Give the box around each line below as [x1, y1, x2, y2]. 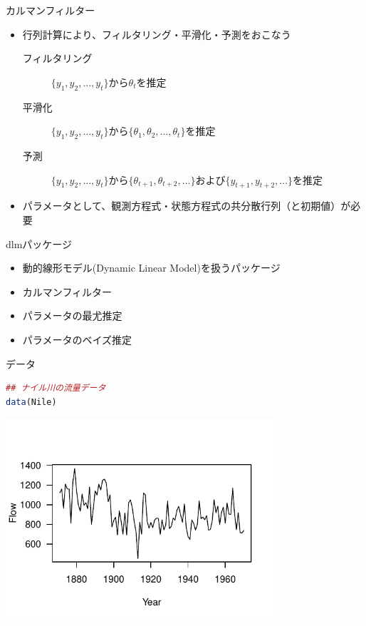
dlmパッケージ [6, 236, 73, 251]
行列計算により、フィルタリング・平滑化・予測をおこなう [22, 26, 291, 41]
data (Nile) [6, 396, 57, 407]
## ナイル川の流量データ [6, 383, 106, 394]
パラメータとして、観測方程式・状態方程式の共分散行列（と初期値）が [22, 198, 351, 213]
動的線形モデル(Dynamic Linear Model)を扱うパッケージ [22, 260, 281, 275]
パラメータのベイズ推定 [22, 332, 132, 347]
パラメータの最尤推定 [22, 308, 122, 323]
